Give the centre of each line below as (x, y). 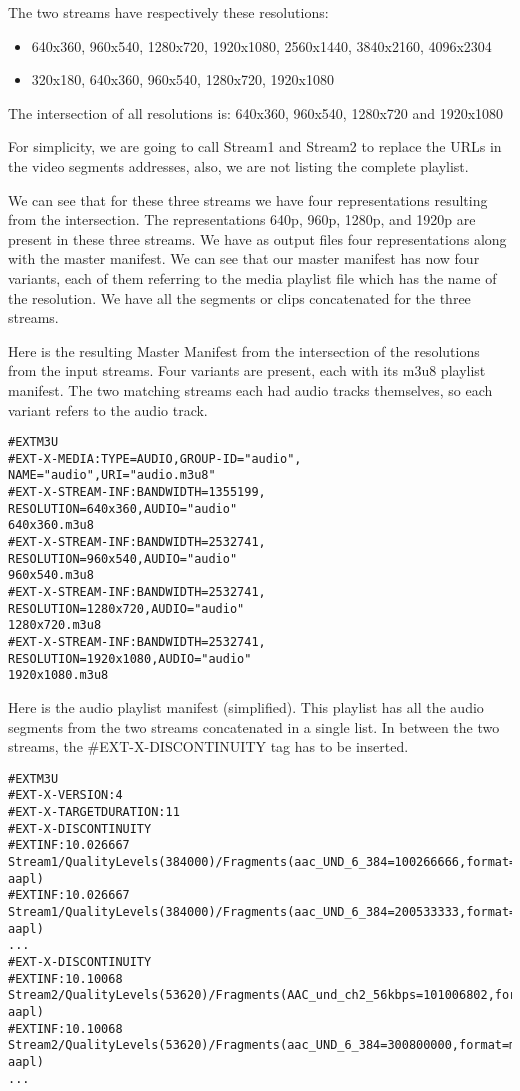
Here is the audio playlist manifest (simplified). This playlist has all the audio (246, 706)
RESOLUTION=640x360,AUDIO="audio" (123, 508)
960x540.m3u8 (51, 575)
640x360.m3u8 (51, 525)
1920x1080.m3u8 (58, 675)
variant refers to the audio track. (108, 409)
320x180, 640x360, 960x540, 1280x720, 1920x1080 (182, 79)
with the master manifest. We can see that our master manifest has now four (244, 258)
